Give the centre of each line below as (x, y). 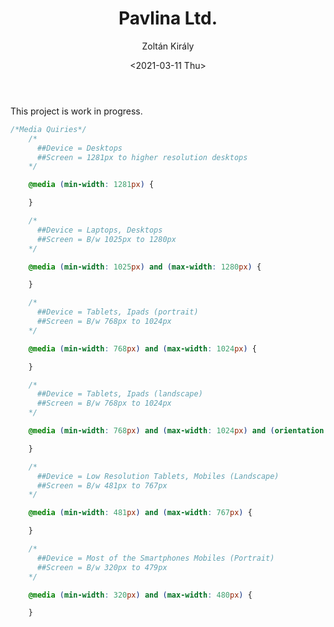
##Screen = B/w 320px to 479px (102, 567)
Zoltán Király (168, 46)
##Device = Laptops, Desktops (99, 230)
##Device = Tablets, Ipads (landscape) (119, 394)
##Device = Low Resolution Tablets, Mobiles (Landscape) (158, 476)
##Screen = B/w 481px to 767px (102, 485)
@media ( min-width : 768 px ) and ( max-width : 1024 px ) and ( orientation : (178, 431)
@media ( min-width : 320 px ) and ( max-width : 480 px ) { (140, 595)
